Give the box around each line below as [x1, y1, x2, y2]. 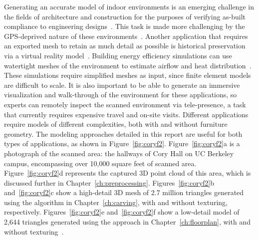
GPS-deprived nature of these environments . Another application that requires [4, 30, 248, 41]
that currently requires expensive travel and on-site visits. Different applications [4, 109, 249, 119]
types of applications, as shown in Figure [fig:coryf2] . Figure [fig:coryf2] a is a [4, 138, 240, 149]
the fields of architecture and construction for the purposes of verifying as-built [4, 11, 246, 21]
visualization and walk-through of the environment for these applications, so [4, 89, 237, 100]
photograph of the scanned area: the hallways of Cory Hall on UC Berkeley [4, 148, 234, 158]
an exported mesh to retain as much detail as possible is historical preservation [4, 40, 246, 51]
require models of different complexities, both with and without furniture [4, 119, 228, 129]
